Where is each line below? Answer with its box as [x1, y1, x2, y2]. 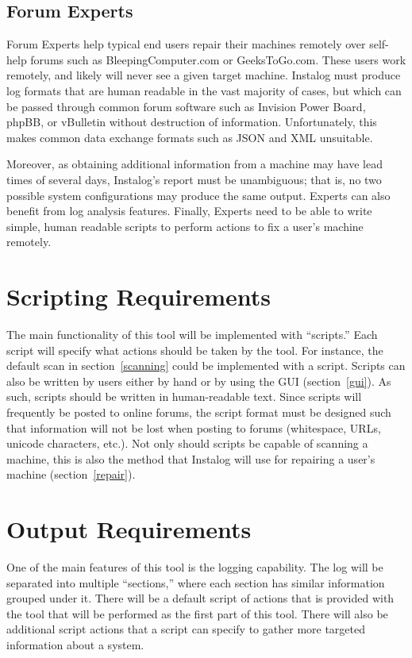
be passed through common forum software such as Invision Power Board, [6, 98, 366, 114]
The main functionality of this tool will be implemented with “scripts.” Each [6, 326, 378, 343]
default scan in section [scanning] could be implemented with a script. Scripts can [6, 357, 406, 374]
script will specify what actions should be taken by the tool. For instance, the [6, 341, 383, 358]
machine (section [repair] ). [6, 466, 136, 483]
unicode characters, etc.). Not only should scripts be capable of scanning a [6, 435, 368, 452]
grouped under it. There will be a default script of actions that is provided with [6, 590, 395, 606]
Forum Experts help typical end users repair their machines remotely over [6, 36, 366, 52]
